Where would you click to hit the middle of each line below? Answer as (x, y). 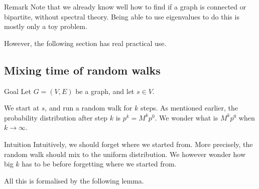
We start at (22, 108)
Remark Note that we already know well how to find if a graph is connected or (125, 6)
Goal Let (18, 91)
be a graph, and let (105, 91)
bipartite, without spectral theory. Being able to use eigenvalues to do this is (122, 16)
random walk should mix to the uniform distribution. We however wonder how (125, 154)
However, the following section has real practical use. (85, 43)
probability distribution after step (56, 117)
